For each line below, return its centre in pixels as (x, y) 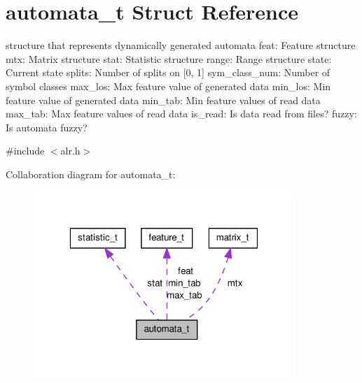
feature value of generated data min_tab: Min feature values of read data (163, 100)
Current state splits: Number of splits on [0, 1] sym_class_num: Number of (168, 72)
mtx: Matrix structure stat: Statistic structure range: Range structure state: (169, 58)
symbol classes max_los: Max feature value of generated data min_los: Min (168, 86)
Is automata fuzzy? (47, 127)
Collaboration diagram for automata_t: (91, 174)
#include (25, 151)
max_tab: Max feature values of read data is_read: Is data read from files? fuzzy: (181, 114)
